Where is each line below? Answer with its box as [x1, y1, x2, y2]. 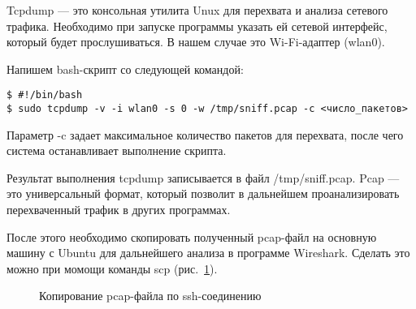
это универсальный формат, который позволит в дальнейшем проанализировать [6, 185, 400, 202]
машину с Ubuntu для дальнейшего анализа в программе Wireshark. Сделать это [6, 244, 410, 261]
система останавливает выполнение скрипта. [6, 142, 227, 159]
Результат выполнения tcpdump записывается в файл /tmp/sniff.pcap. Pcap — [6, 169, 400, 186]
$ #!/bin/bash [6, 89, 83, 101]
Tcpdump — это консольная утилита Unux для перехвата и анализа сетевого [6, 2, 388, 18]
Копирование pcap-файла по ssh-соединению [39, 287, 262, 304]
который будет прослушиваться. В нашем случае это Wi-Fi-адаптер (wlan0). [6, 33, 385, 50]
